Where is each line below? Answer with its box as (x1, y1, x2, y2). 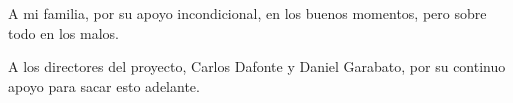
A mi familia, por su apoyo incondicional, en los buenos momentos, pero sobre (8, 3, 487, 23)
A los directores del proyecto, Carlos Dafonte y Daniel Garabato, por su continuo (8, 56, 506, 77)
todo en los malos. (8, 22, 119, 43)
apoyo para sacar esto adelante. (8, 75, 200, 96)
